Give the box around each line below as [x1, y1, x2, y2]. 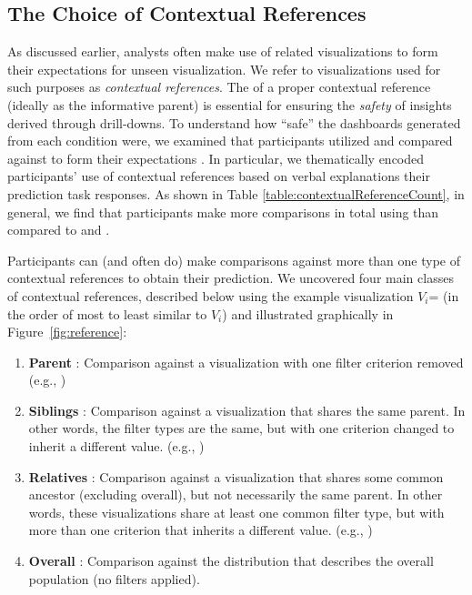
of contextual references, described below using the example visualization [7, 286, 414, 305]
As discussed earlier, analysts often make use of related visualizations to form [7, 42, 438, 61]
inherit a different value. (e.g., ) [28, 437, 205, 456]
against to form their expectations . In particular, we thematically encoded [7, 148, 425, 167]
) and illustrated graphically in [222, 304, 394, 323]
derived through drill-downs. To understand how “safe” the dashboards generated [7, 113, 461, 132]
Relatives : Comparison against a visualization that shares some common [28, 467, 444, 486]
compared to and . [7, 220, 110, 239]
